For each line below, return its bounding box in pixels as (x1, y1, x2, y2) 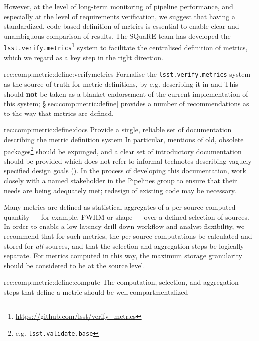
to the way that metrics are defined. (4, 108, 114, 118)
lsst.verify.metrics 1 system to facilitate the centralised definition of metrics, (4, 41, 248, 53)
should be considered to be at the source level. (4, 260, 145, 270)
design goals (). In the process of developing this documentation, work (32, 165, 246, 176)
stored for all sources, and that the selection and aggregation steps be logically (4, 240, 244, 251)
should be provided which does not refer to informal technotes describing (4, 155, 227, 166)
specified (4, 165, 30, 176)
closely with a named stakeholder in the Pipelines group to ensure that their (4, 175, 237, 185)
